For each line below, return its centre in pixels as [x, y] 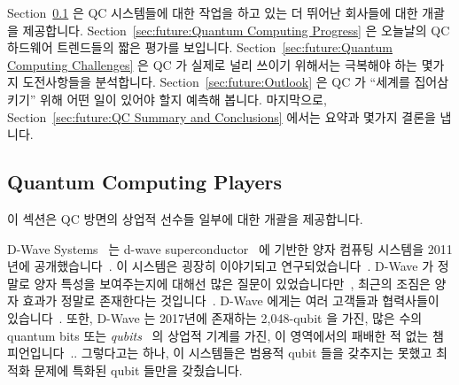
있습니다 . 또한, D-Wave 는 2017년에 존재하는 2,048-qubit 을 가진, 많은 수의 [215, 317]
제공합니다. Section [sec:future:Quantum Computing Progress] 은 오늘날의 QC [236, 30]
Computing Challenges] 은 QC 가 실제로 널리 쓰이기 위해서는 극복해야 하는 [212, 64]
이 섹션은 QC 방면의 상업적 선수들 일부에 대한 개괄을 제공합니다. [185, 218]
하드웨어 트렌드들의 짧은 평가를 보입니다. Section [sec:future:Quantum [200, 47]
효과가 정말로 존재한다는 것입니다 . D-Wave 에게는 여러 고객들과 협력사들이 [231, 300]
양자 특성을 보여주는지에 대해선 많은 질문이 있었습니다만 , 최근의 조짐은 [232, 283]
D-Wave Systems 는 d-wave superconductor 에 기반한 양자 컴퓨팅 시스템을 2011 [230, 248]
